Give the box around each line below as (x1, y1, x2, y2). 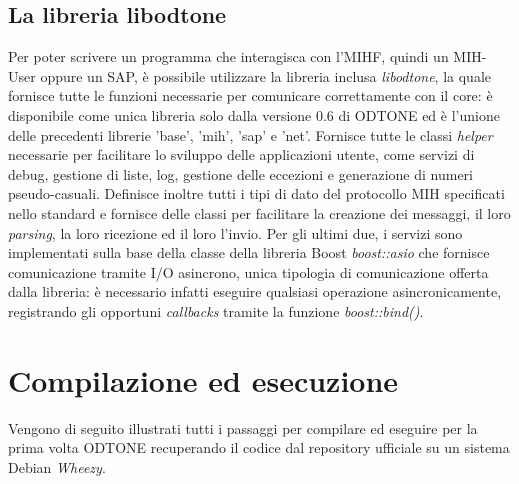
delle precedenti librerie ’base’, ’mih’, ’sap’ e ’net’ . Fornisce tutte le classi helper (8, 124, 493, 145)
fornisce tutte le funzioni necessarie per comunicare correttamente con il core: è (8, 85, 493, 106)
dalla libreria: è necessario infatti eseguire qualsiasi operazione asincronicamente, (8, 281, 502, 302)
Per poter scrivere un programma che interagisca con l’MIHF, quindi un (8, 46, 449, 67)
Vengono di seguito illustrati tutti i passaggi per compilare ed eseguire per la (8, 417, 478, 438)
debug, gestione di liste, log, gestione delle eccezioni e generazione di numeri (8, 163, 473, 184)
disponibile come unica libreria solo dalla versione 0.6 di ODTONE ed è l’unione (8, 104, 500, 125)
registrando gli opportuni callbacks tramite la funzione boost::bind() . (8, 300, 424, 321)
